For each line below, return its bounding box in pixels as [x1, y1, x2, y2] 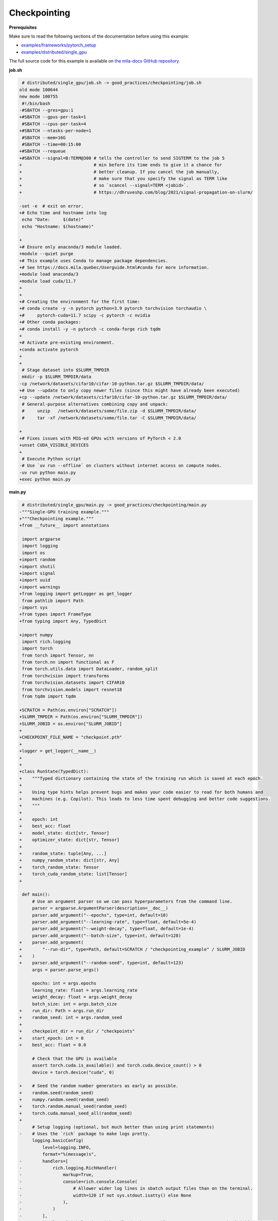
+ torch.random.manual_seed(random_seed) [19, 1104, 128, 1109]
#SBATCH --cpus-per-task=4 [22, 121, 86, 126]
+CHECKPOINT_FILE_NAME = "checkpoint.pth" [19, 735, 122, 740]
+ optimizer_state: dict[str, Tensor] [19, 837, 120, 842]
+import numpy [19, 632, 53, 637]
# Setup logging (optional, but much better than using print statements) [32, 1124, 215, 1130]
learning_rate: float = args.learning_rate [32, 987, 138, 993]
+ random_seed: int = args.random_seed [19, 1015, 122, 1020]
